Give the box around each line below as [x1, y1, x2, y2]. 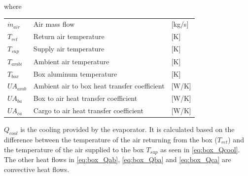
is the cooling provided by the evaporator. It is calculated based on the [20, 124, 235, 134]
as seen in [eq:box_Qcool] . [160, 144, 240, 154]
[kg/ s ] [171, 19, 189, 29]
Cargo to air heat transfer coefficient [33, 105, 143, 116]
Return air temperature [33, 31, 105, 42]
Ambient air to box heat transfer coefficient [33, 81, 165, 91]
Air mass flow [33, 19, 75, 29]
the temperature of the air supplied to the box [4, 144, 144, 154]
